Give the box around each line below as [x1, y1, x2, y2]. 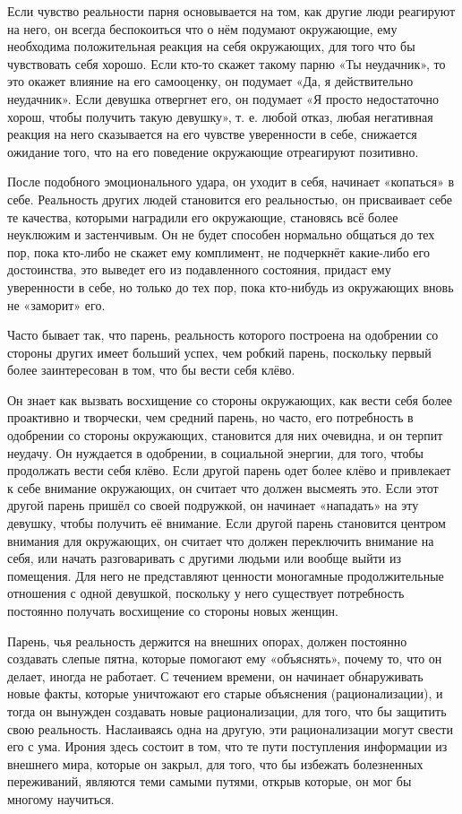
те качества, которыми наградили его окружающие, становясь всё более [7, 207, 398, 226]
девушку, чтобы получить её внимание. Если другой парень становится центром [7, 514, 446, 533]
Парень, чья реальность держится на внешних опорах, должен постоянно [7, 631, 407, 650]
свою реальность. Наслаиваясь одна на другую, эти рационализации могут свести [7, 719, 453, 738]
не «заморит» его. [7, 295, 106, 314]
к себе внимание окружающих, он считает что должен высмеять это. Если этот [7, 478, 439, 497]
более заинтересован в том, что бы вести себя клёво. [7, 360, 295, 379]
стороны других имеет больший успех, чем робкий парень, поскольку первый [7, 342, 432, 361]
